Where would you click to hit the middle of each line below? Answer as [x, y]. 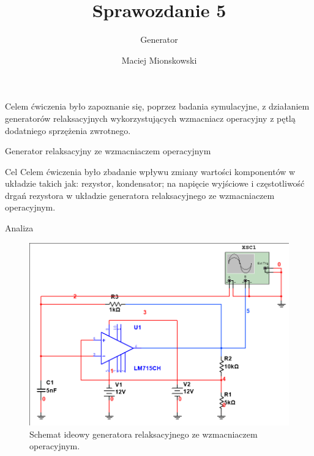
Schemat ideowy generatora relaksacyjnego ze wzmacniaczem [144, 434]
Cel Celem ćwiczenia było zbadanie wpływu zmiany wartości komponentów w [150, 171]
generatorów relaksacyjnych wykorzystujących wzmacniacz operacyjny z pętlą [150, 118]
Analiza [19, 228]
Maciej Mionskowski [159, 60]
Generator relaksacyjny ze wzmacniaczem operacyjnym [108, 151]
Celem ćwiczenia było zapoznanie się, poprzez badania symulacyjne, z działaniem [157, 106]
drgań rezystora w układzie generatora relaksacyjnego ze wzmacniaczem [140, 195]
